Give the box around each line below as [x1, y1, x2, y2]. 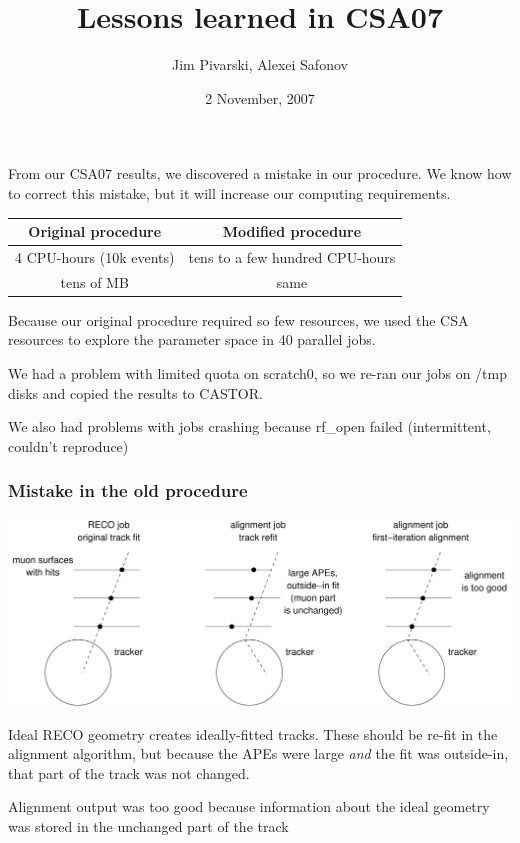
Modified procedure [222, 221, 362, 241]
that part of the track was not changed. [8, 762, 250, 783]
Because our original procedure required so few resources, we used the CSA [8, 309, 469, 330]
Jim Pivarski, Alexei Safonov [172, 54, 348, 75]
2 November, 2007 [205, 87, 315, 108]
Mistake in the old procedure [8, 478, 248, 503]
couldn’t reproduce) [8, 435, 129, 456]
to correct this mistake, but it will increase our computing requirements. [8, 182, 451, 203]
